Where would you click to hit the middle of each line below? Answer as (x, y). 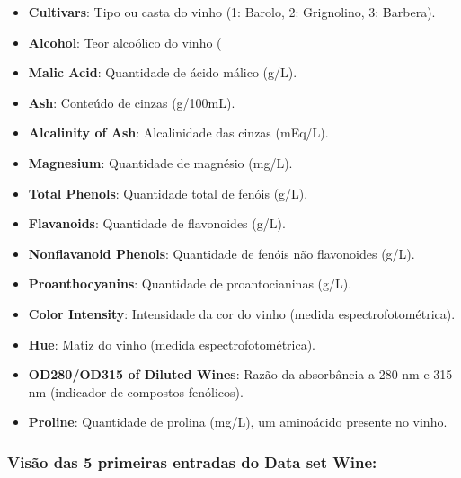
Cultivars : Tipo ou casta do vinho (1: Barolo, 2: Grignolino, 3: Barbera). (232, 12)
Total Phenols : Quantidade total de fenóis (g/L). (168, 193)
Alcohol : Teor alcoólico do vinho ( (125, 42)
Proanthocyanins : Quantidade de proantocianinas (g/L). (190, 283)
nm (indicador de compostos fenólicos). (136, 391)
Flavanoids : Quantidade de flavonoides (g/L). (157, 223)
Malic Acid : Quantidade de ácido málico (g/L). (163, 72)
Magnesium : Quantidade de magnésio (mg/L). (160, 162)
